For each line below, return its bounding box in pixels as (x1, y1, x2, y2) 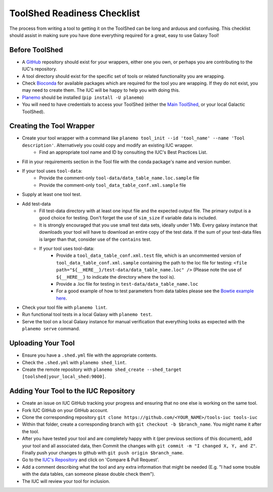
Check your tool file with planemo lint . (22, 305, 108, 311)
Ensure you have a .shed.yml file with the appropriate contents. (22, 352, 158, 358)
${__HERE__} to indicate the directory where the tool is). (56, 274, 175, 280)
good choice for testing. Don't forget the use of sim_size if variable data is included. (39, 215, 217, 221)
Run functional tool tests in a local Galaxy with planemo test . (22, 312, 153, 318)
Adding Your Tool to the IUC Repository (9, 387, 135, 395)
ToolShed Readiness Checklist (9, 8, 140, 19)
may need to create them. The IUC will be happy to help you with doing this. (22, 87, 180, 93)
